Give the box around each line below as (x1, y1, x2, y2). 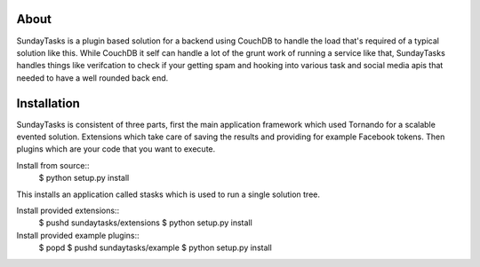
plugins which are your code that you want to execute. (16, 144, 216, 154)
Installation (16, 96, 80, 111)
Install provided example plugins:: (16, 230, 140, 240)
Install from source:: (16, 160, 90, 170)
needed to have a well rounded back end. (16, 72, 169, 83)
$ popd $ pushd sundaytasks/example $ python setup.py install (38, 242, 273, 253)
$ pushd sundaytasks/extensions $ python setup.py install (38, 217, 252, 228)
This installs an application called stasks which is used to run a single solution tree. (16, 189, 320, 200)
